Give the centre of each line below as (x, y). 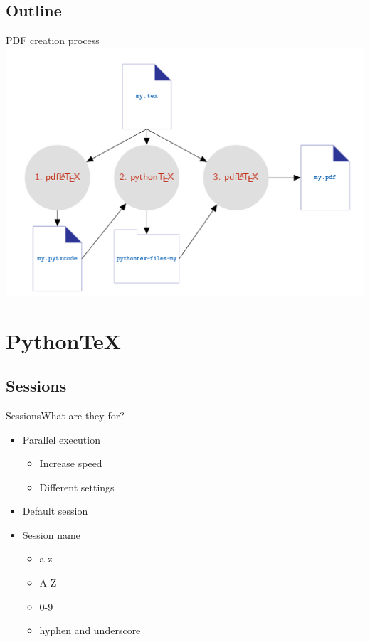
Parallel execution (61, 439)
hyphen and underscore (90, 630)
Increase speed (71, 463)
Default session (55, 511)
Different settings (77, 487)
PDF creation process (53, 40)
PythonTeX (64, 340)
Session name (51, 534)
